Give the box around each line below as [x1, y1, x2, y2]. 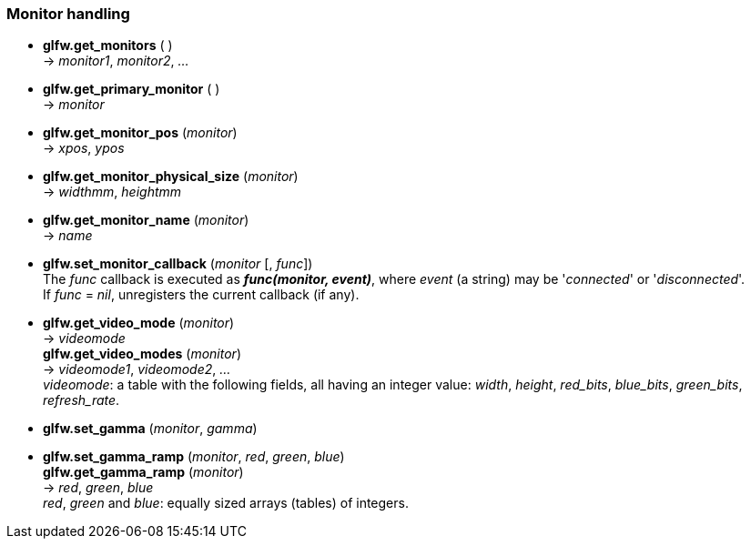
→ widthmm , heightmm [43, 184, 182, 200]
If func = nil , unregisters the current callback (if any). [43, 287, 360, 303]
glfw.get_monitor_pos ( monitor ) [43, 125, 238, 141]
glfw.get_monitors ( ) [43, 37, 173, 54]
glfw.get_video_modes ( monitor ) [43, 346, 241, 362]
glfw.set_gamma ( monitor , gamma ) [43, 420, 258, 437]
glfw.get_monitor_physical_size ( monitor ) [43, 168, 299, 185]
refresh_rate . [43, 392, 120, 409]
